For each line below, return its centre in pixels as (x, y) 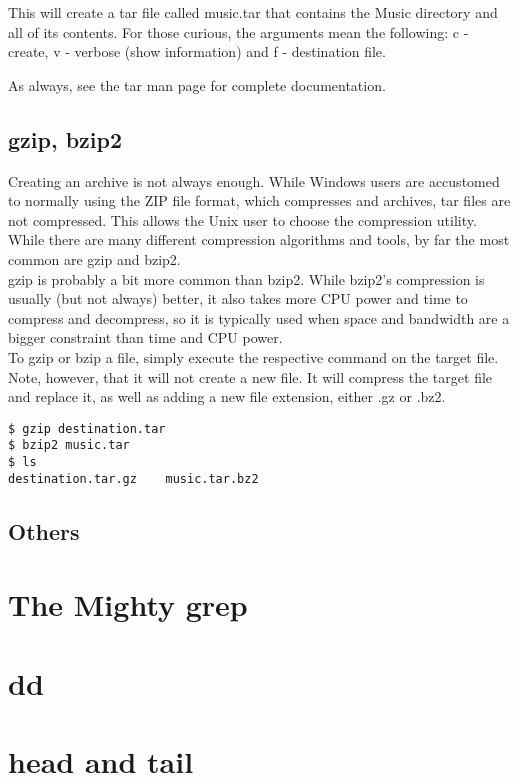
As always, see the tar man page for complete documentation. (197, 84)
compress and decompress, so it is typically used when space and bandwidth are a (259, 317)
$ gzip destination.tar (87, 428)
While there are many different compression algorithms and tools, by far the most (259, 239)
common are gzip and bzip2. (94, 258)
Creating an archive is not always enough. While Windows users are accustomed (254, 180)
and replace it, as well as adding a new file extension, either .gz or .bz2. (227, 396)
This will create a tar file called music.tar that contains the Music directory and (253, 12)
